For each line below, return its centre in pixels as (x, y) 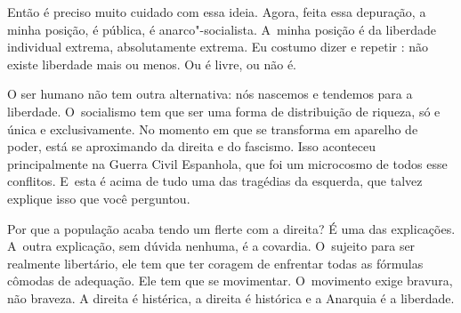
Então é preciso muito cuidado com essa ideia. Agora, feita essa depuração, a (217, 12)
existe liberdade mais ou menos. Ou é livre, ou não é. (152, 64)
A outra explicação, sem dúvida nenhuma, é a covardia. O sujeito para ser (211, 246)
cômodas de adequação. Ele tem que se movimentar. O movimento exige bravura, (230, 281)
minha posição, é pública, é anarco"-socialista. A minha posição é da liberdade (222, 29)
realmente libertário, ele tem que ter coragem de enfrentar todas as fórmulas (215, 263)
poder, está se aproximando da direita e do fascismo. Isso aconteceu (191, 146)
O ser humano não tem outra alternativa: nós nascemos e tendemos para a (210, 94)
